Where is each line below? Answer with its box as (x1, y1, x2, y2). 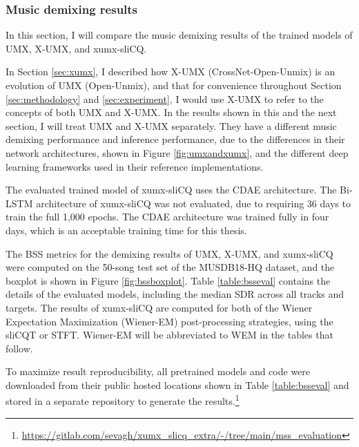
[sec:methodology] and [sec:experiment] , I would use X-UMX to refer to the (6, 91, 324, 106)
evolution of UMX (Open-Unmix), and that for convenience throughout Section (6, 78, 342, 92)
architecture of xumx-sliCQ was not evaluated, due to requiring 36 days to (36, 196, 351, 210)
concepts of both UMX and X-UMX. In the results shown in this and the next (6, 105, 337, 120)
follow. (6, 341, 33, 355)
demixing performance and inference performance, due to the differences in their (6, 132, 345, 146)
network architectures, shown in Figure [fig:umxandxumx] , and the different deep (6, 145, 349, 160)
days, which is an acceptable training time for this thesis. (6, 222, 247, 237)
